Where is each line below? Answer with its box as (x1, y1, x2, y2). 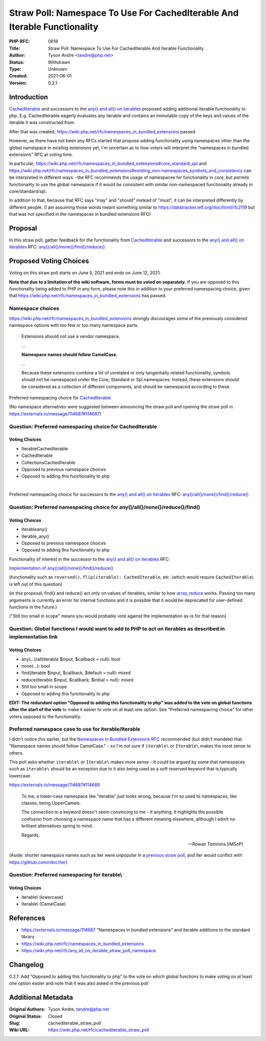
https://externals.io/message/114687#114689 (9, 782, 100, 788)
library (21, 934, 34, 940)
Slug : (9, 1020, 21, 1026)
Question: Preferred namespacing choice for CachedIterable (9, 423, 157, 430)
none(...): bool (21, 663, 50, 669)
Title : (9, 45, 21, 51)
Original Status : (9, 1013, 42, 1019)
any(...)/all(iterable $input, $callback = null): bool (21, 656, 121, 662)
